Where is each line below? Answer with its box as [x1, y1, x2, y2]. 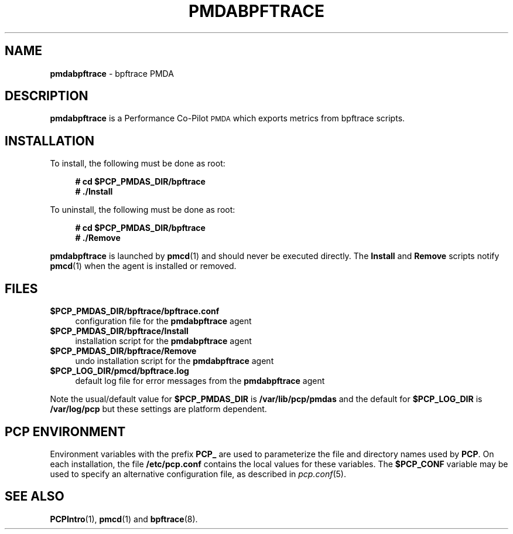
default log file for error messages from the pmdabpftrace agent [75, 376, 325, 386]
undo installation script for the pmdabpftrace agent [75, 356, 274, 366]
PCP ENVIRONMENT [5, 424, 126, 439]
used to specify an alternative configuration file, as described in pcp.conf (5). [50, 468, 346, 479]
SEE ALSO [5, 489, 64, 504]
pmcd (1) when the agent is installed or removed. [50, 261, 237, 271]
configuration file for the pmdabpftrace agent [75, 316, 252, 326]
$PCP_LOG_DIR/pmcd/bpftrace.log [50, 366, 189, 376]
